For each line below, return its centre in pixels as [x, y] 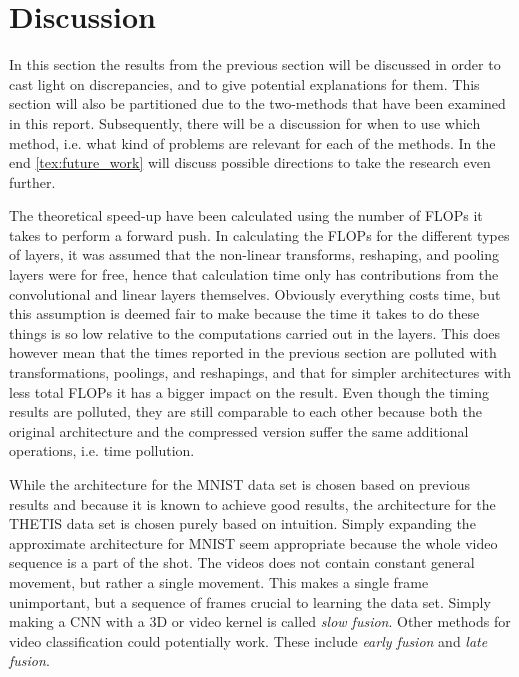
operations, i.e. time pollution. [102, 450]
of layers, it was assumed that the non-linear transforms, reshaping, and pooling [254, 254]
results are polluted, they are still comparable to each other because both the [245, 411]
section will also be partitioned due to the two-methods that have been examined [257, 103]
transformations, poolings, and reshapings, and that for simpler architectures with [260, 372]
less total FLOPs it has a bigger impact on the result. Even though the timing [249, 391]
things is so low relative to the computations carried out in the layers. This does [255, 332]
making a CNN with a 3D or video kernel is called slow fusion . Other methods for [260, 621]
